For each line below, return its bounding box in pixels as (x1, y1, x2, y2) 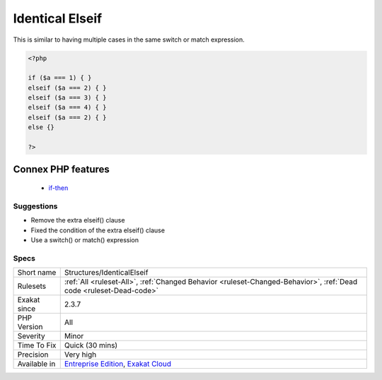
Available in (17, 359, 56, 369)
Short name (17, 268, 57, 278)
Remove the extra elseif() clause (30, 216, 125, 225)
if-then (48, 184, 69, 192)
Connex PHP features (13, 163, 110, 176)
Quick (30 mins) (64, 340, 118, 350)
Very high (64, 350, 97, 360)
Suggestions (13, 201, 58, 211)
